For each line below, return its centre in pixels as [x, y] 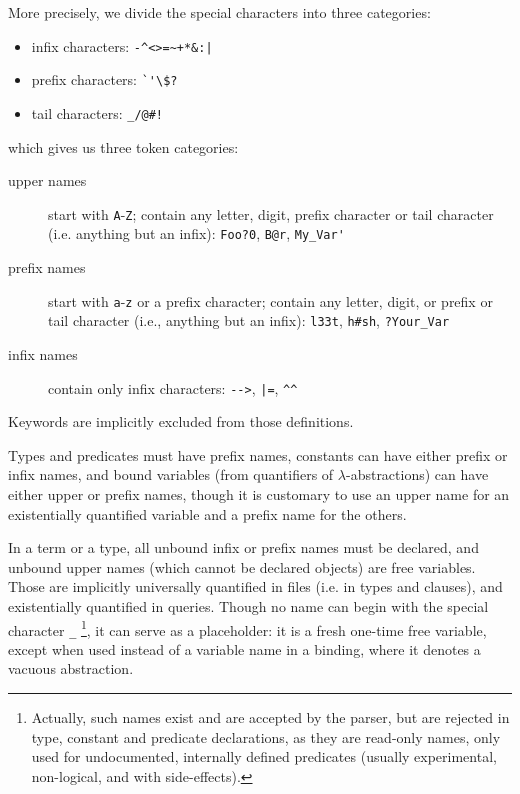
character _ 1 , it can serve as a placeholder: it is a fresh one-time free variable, [247, 628]
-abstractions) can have [417, 474]
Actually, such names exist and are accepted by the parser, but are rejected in [270, 717]
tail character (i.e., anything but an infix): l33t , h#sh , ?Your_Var [249, 320]
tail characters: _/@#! [97, 112]
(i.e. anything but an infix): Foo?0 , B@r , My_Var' [196, 233]
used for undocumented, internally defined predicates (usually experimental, [264, 756]
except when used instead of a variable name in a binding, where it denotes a [244, 648]
